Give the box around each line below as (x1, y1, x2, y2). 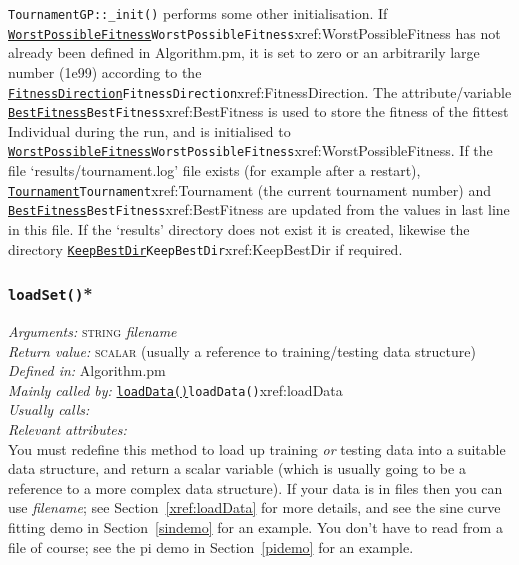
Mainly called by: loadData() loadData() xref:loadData (8, 379, 343, 400)
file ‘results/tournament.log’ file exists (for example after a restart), (8, 160, 421, 181)
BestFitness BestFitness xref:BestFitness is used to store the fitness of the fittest (8, 101, 509, 122)
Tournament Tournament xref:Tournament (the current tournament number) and (8, 179, 491, 200)
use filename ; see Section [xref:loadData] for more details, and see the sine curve (8, 497, 501, 518)
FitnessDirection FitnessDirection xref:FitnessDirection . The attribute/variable (8, 81, 512, 102)
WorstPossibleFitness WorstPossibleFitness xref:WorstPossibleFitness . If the (8, 140, 493, 161)
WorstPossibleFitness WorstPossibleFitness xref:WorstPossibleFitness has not (8, 22, 501, 43)
